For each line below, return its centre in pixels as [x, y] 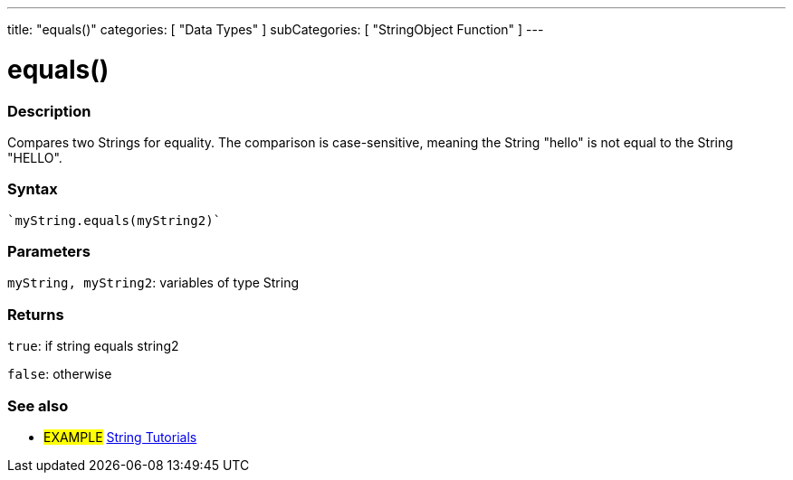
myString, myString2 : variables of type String [153, 283]
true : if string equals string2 [93, 346]
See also [38, 405]
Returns [36, 314]
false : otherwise [60, 374]
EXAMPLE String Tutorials [120, 437]
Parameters [49, 251]
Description [49, 111]
